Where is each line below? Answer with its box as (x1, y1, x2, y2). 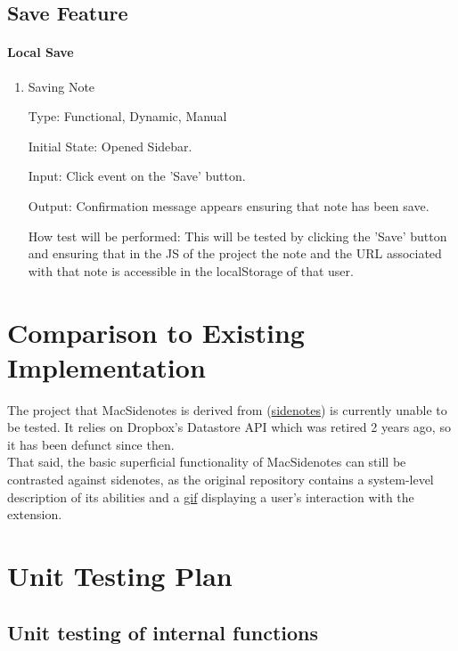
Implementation (7, 348, 206, 385)
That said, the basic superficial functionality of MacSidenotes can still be (7, 452, 406, 471)
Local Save (7, 43, 74, 61)
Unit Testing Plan (7, 557, 233, 593)
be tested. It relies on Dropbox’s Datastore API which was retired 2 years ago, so (7, 418, 451, 436)
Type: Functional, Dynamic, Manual (28, 107, 227, 126)
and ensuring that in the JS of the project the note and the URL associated (28, 244, 442, 263)
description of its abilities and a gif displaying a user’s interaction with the (7, 487, 414, 506)
